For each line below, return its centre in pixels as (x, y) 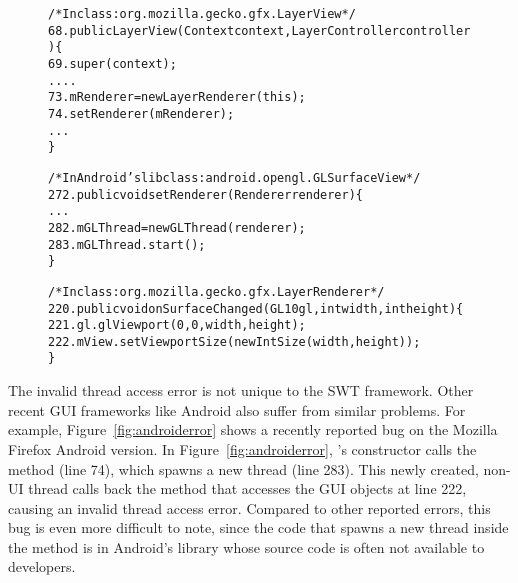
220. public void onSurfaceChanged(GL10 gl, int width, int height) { (256, 308)
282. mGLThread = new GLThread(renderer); (177, 227)
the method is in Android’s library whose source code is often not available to (246, 546)
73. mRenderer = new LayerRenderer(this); (177, 97)
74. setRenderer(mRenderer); (141, 113)
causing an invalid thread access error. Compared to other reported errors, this (249, 507)
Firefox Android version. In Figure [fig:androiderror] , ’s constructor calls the (242, 448)
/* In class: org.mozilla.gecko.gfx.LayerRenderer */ (216, 291)
